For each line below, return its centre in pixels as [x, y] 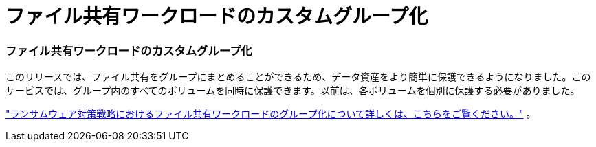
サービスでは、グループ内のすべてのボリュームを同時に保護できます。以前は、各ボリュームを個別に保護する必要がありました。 [293, 91]
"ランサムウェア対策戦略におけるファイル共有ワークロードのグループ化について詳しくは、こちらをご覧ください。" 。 [271, 114]
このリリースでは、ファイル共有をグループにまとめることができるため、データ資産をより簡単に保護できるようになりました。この [298, 77]
